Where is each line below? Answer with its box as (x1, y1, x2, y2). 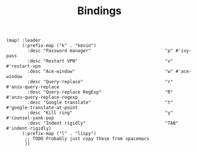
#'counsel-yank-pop (6, 115, 54, 121)
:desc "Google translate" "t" (27, 99, 173, 106)
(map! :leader (6, 37, 41, 44)
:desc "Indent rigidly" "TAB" (27, 120, 179, 127)
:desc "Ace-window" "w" (27, 69, 173, 75)
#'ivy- (175, 48, 192, 54)
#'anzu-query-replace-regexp (6, 95, 78, 101)
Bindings (77, 4, 122, 18)
